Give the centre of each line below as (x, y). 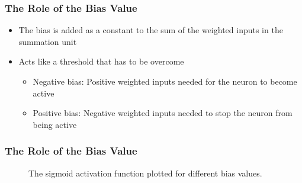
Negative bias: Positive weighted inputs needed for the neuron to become (165, 81)
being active (55, 124)
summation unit (48, 41)
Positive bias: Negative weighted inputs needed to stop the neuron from (163, 113)
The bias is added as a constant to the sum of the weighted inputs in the (151, 30)
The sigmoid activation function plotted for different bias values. (145, 173)
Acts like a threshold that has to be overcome (101, 61)
